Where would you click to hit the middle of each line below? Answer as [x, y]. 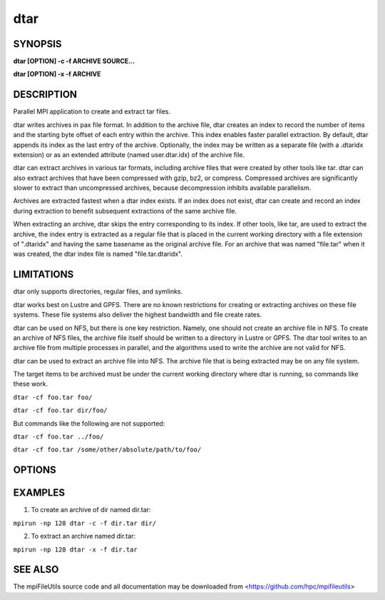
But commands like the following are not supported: [89, 423]
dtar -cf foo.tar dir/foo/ [60, 410]
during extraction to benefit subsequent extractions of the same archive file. [125, 211]
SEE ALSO [36, 570]
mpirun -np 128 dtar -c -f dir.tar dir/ [85, 523]
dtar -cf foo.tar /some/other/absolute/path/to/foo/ [107, 450]
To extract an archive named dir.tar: [83, 536]
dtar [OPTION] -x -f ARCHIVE [57, 74]
